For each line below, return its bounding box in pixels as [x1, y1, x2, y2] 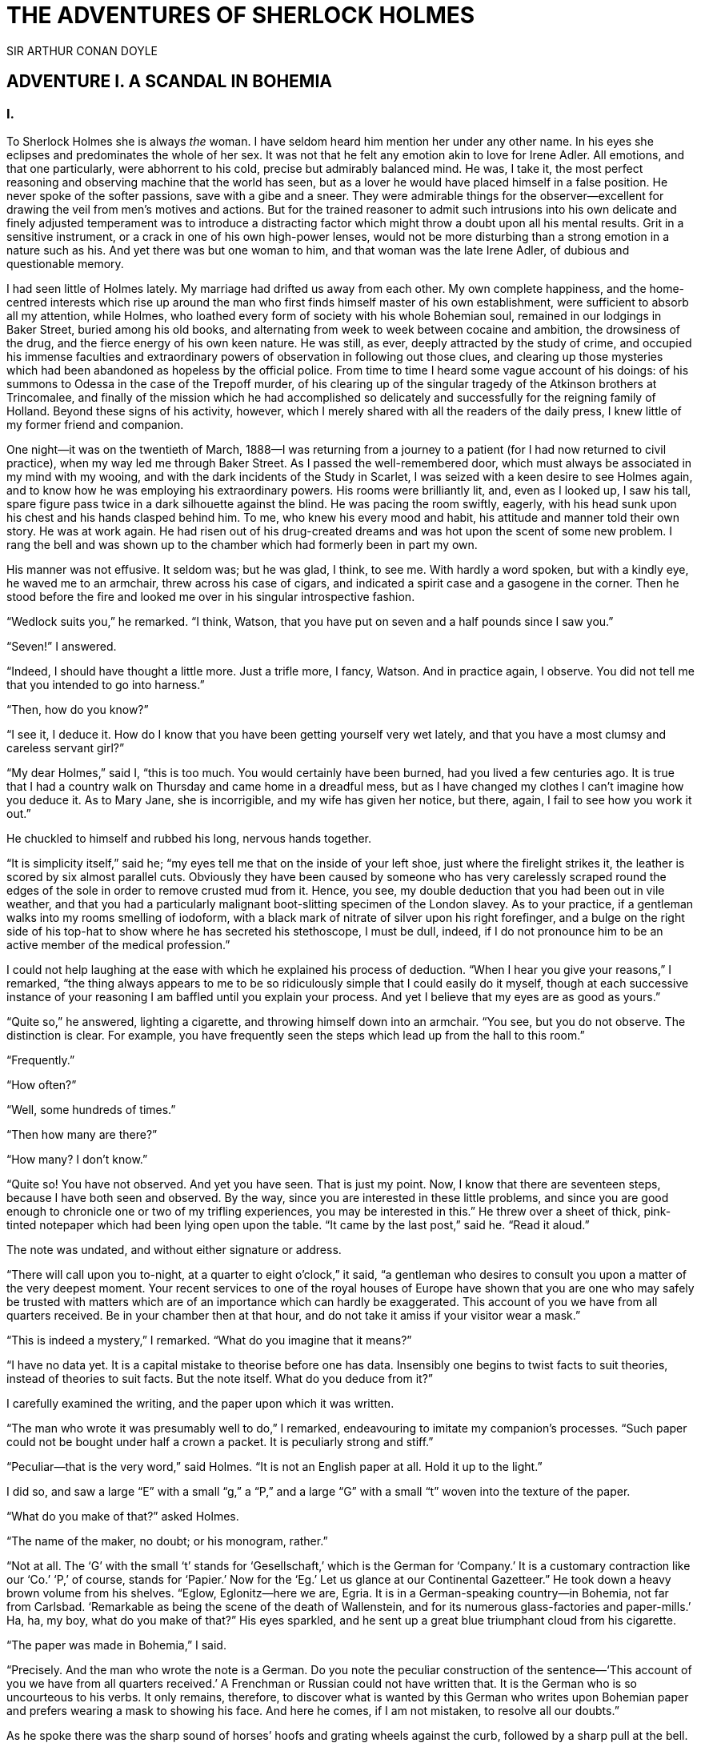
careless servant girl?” [6, 740, 125, 755]
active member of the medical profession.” [6, 937, 230, 952]
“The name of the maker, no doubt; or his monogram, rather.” [6, 1533, 328, 1548]
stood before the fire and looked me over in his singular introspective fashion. [6, 589, 415, 603]
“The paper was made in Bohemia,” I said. [6, 1637, 226, 1652]
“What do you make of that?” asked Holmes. [6, 1509, 239, 1523]
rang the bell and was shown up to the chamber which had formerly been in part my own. [6, 537, 478, 551]
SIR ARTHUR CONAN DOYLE [6, 43, 158, 58]
